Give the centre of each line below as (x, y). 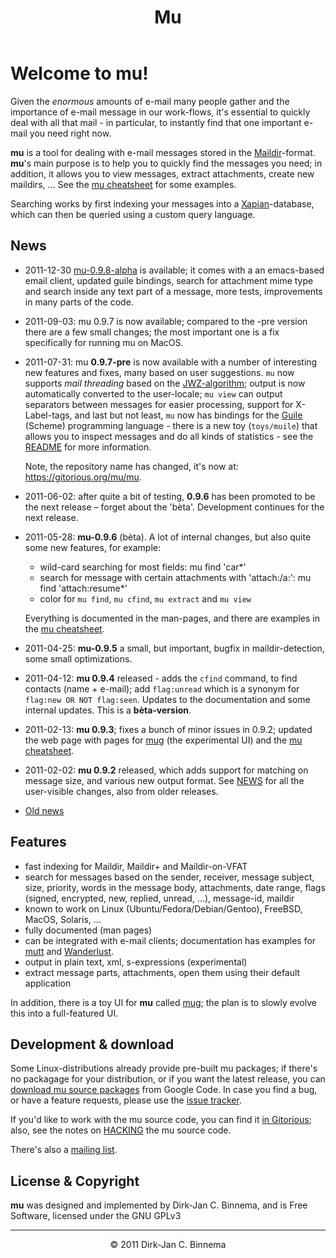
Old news (44, 810)
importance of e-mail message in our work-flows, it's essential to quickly (160, 112)
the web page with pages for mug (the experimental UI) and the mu (163, 740)
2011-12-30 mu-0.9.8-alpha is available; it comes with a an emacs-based (174, 270)
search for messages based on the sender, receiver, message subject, (169, 877)
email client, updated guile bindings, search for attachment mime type (169, 280)
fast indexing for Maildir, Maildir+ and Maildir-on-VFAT (136, 866)
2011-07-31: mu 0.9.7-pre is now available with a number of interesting (171, 362)
